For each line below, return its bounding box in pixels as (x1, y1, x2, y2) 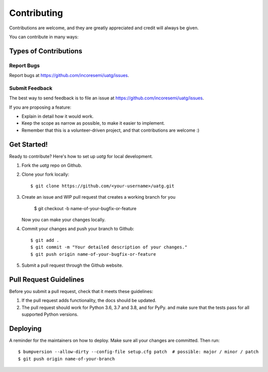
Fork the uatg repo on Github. (21, 162, 82, 168)
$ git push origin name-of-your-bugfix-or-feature (30, 251, 156, 257)
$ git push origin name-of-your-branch (18, 356, 115, 362)
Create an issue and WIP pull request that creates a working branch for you (21, 194, 176, 200)
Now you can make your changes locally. (21, 217, 106, 223)
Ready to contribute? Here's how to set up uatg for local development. (9, 153, 153, 159)
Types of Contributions (9, 47, 82, 55)
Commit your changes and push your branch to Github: (21, 226, 134, 232)
